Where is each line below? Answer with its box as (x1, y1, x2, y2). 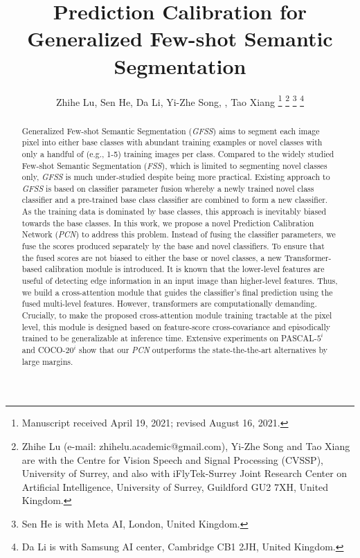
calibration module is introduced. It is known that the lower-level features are (44, 263, 325, 275)
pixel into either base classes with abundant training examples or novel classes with (21, 136, 323, 148)
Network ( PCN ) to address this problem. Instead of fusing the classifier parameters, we (21, 228, 336, 240)
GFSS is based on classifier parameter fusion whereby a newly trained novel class (21, 182, 314, 194)
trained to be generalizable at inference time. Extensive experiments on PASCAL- (21, 332, 317, 344)
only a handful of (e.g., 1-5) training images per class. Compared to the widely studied (21, 147, 334, 159)
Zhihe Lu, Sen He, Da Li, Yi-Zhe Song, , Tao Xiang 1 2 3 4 (55, 92, 305, 109)
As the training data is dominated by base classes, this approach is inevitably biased (21, 206, 327, 217)
